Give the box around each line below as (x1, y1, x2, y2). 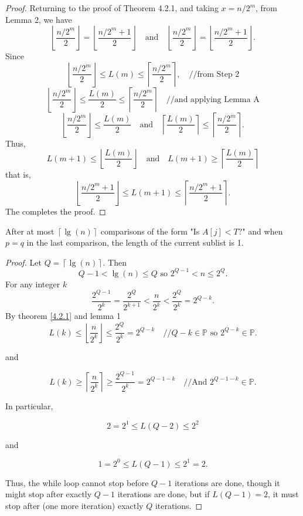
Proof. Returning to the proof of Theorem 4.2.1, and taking (5, 2, 219, 13)
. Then (103, 256, 127, 268)
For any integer (5, 277, 60, 290)
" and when (242, 225, 283, 237)
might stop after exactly (5, 488, 92, 500)
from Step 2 (197, 70, 240, 79)
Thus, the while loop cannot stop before (5, 476, 149, 488)
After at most (5, 225, 55, 237)
